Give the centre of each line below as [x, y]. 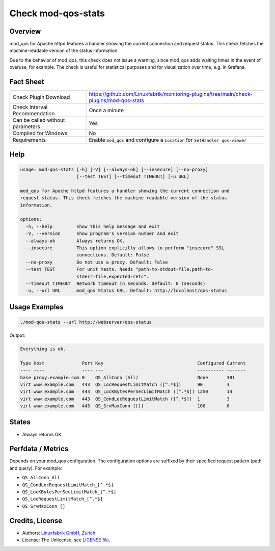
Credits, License [36, 521]
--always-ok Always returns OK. [75, 241]
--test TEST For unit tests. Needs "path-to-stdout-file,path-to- [120, 269]
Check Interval [30, 107]
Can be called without [39, 120]
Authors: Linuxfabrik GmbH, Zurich [59, 533]
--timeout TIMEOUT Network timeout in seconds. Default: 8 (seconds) [116, 284]
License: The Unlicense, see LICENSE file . [66, 540]
